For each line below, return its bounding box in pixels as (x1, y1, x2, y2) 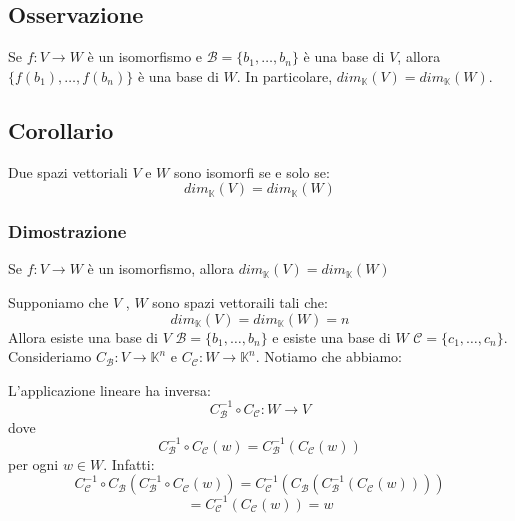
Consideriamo (8, 346, 92, 367)
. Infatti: (103, 453, 155, 474)
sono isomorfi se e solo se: (173, 161, 330, 182)
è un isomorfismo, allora (87, 258, 235, 279)
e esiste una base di (272, 326, 391, 347)
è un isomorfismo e (87, 46, 203, 67)
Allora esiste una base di (8, 326, 158, 347)
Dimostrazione (8, 219, 127, 244)
